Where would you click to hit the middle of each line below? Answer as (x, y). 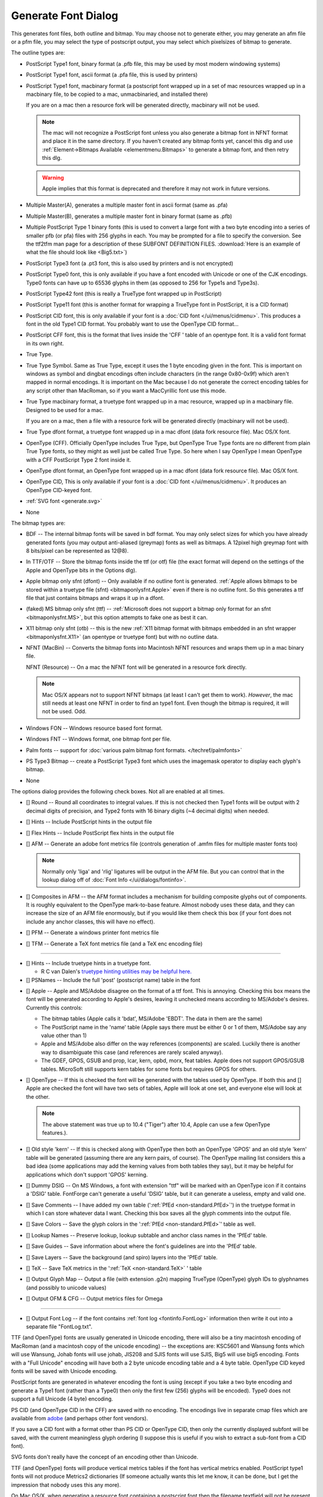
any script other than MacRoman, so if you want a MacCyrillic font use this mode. (126, 390)
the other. (38, 1096)
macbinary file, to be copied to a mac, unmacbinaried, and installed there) (117, 94)
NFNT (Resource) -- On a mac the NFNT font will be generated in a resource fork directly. (136, 667)
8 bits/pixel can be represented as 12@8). (77, 551)
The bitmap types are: (38, 523)
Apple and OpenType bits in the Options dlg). (81, 570)
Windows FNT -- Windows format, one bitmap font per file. (99, 739)
